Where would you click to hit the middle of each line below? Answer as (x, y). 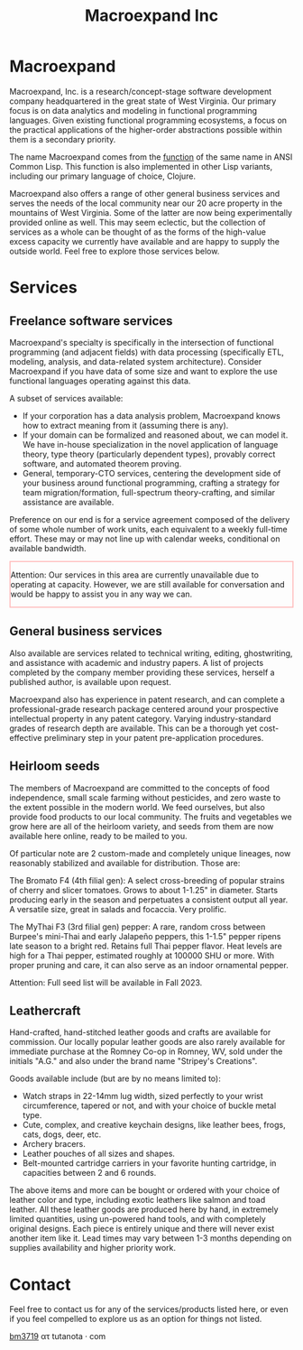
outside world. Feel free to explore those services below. (115, 251)
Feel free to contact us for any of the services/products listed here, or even (149, 1309)
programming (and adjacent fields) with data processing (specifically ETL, (147, 352)
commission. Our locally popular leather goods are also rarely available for (147, 1042)
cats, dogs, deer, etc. (62, 1134)
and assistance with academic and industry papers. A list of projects (137, 662)
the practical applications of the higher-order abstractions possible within (146, 129)
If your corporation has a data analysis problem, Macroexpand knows (151, 415)
